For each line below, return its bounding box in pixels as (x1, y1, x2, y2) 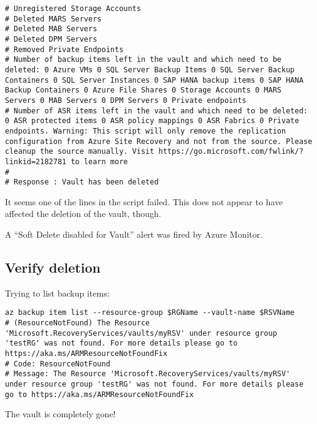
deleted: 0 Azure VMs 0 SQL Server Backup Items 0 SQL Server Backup (5, 65, 295, 74)
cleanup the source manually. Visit (5, 147, 155, 156)
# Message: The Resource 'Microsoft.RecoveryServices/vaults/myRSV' (5, 369, 291, 379)
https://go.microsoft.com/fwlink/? (158, 147, 304, 156)
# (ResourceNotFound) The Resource (5, 319, 150, 328)
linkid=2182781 (5, 157, 67, 166)
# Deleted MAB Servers (5, 25, 97, 34)
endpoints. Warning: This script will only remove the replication (5, 126, 286, 135)
